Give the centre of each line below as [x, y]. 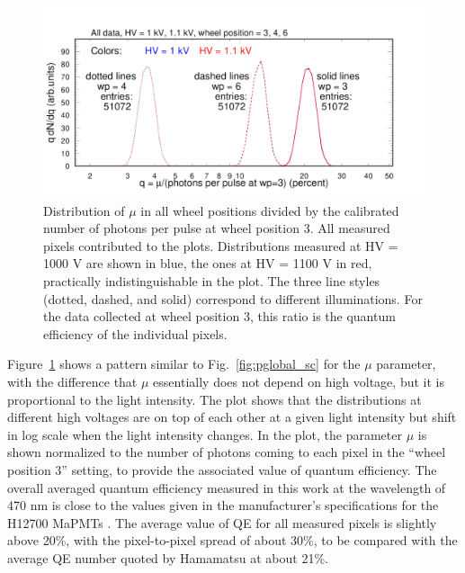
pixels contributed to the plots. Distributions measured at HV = [221, 245]
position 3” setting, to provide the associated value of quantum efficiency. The [222, 469]
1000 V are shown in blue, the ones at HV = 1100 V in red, [208, 263]
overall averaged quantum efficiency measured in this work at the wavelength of [227, 487]
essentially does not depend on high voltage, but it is [299, 381]
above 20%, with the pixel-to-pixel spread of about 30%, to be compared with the [232, 540]
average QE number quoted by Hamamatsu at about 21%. [168, 557]
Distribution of [84, 210]
